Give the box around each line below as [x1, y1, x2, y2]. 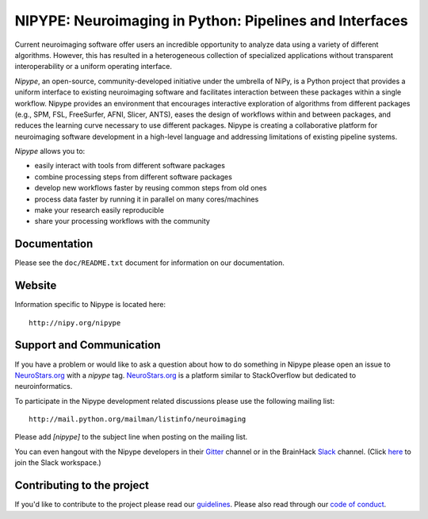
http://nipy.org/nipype [29, 318, 121, 327]
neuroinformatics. [14, 382, 73, 391]
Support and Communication [14, 338, 161, 352]
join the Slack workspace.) [14, 458, 102, 467]
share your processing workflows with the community [34, 217, 210, 226]
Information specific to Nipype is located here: [14, 300, 166, 309]
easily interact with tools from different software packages [34, 161, 226, 171]
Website [14, 279, 57, 293]
